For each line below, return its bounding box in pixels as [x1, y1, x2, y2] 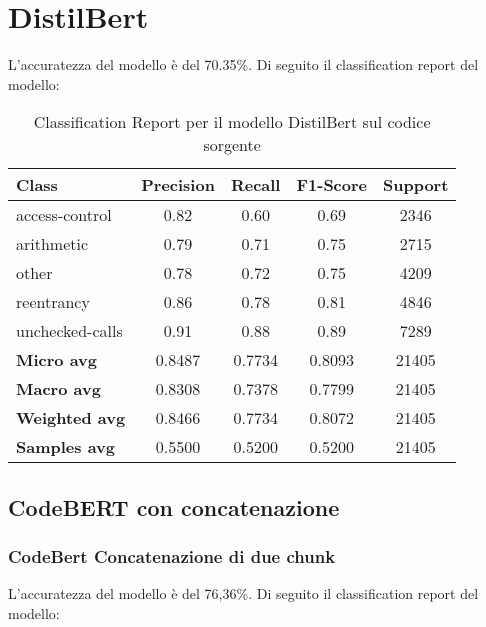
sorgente [203, 133, 261, 157]
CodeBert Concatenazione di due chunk [8, 544, 336, 569]
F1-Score [296, 173, 367, 197]
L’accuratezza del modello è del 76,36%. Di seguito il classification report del [8, 583, 479, 604]
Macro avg [16, 377, 101, 401]
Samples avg [16, 435, 115, 459]
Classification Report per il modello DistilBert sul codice [33, 110, 431, 134]
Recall [230, 173, 281, 197]
